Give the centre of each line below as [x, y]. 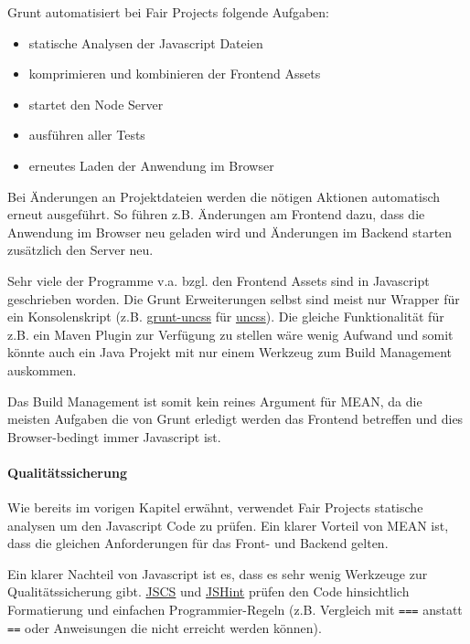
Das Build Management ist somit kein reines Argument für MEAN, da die [215, 401]
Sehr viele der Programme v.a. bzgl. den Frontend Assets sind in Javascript [219, 280]
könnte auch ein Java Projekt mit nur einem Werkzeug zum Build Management [230, 352]
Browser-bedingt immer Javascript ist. [114, 436]
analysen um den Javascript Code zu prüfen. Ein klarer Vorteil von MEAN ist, [228, 525]
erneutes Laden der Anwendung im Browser [151, 165]
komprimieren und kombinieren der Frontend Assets [175, 74]
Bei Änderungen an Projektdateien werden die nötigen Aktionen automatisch [224, 196]
